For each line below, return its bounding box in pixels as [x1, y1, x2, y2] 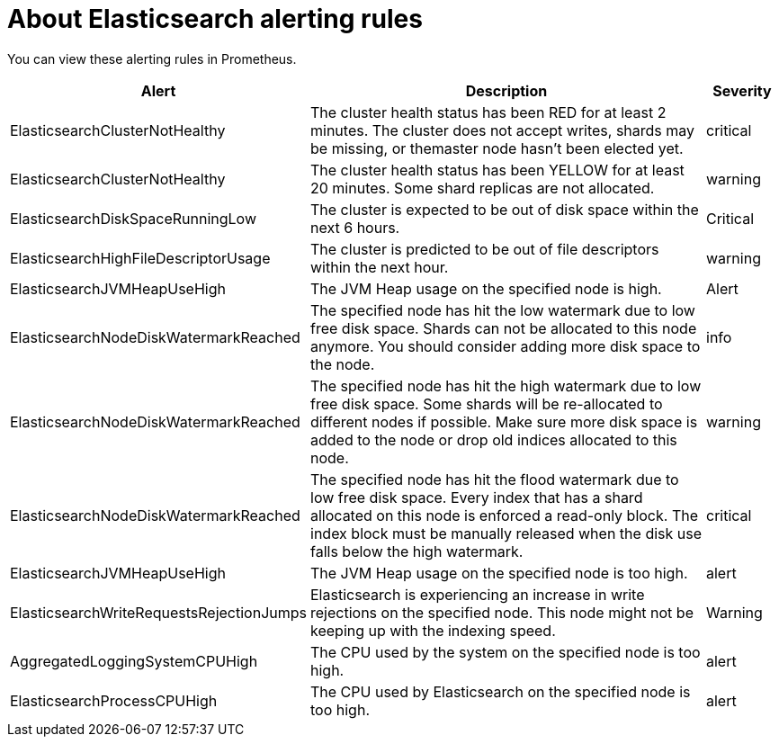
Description [465, 81, 548, 100]
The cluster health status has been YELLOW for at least [310, 160, 685, 179]
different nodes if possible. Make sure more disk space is [310, 412, 698, 431]
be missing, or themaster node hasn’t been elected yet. [310, 139, 684, 157]
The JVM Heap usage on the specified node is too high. [310, 563, 688, 582]
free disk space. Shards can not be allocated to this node [310, 318, 697, 337]
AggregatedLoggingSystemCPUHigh [10, 651, 258, 670]
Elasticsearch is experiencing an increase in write [310, 585, 645, 604]
